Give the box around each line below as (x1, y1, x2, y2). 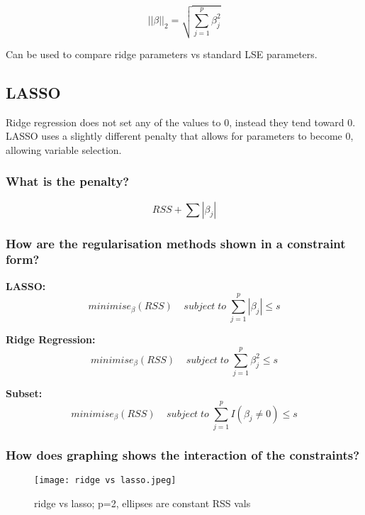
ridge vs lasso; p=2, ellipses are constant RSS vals (34, 495, 251, 510)
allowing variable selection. (6, 142, 122, 157)
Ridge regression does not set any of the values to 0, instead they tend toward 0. (6, 114, 356, 129)
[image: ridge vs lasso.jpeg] (34, 475, 176, 486)
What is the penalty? (6, 172, 130, 190)
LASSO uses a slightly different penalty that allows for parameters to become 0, (6, 128, 354, 143)
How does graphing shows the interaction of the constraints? (6, 445, 360, 463)
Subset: (6, 386, 43, 401)
